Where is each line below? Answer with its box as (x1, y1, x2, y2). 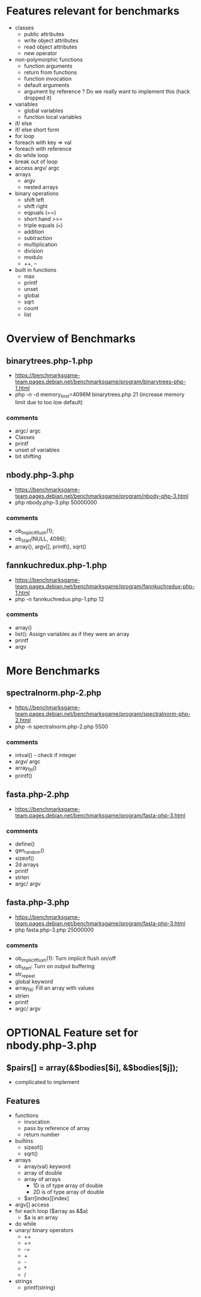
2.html (14, 716, 31, 723)
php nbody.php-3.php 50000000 (14, 499, 97, 506)
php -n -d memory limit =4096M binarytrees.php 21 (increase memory (14, 391, 185, 400)
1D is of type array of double (32, 1182, 103, 1189)
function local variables (23, 113, 82, 121)
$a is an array (23, 1214, 58, 1221)
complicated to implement (14, 1079, 80, 1086)
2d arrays (14, 861, 39, 868)
